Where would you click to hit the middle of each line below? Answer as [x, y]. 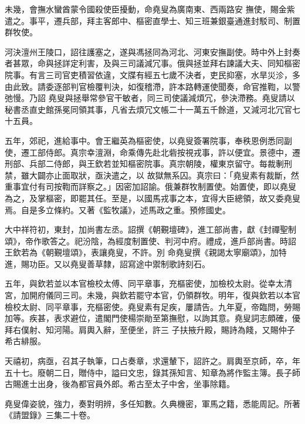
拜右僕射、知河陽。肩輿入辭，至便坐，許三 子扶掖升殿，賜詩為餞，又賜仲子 [150, 329]
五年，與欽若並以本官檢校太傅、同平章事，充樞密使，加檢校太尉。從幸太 [144, 283]
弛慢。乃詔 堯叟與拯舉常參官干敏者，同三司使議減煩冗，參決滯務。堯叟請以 [150, 98]
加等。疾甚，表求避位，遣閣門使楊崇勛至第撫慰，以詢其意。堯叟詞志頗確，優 [152, 318]
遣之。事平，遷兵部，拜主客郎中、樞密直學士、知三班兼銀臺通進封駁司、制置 [152, 20]
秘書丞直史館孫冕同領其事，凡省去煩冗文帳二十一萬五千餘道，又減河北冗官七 [152, 109]
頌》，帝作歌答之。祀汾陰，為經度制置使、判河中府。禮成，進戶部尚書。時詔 [150, 240]
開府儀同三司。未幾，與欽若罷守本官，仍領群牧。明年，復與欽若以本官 [165, 295]
